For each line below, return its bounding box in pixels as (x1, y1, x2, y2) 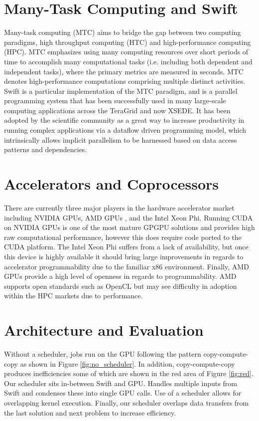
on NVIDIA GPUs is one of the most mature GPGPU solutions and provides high (4, 222, 255, 232)
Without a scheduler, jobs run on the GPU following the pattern (4, 349, 201, 359)
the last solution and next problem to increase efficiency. (4, 407, 176, 418)
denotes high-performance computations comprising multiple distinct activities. (4, 76, 246, 86)
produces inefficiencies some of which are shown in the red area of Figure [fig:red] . (4, 368, 254, 379)
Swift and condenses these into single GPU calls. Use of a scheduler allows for (4, 388, 242, 398)
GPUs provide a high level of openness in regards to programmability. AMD (4, 271, 237, 281)
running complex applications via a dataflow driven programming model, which (4, 125, 247, 135)
